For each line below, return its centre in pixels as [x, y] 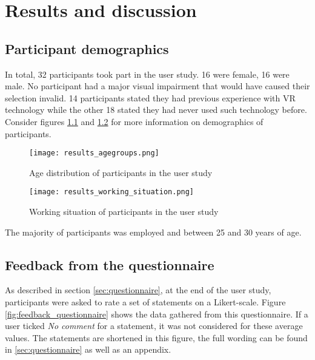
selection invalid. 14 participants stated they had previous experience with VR [150, 97]
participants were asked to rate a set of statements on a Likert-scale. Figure [145, 302]
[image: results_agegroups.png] [94, 153]
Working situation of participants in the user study [124, 212]
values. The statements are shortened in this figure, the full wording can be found [156, 337]
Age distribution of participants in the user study [121, 172]
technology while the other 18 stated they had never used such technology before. [156, 110]
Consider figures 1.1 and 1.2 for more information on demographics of [134, 121]
